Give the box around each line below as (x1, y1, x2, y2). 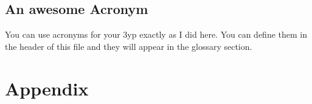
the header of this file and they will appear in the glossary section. (5, 40, 252, 52)
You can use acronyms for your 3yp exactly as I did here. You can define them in (5, 28, 308, 41)
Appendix (5, 75, 89, 100)
